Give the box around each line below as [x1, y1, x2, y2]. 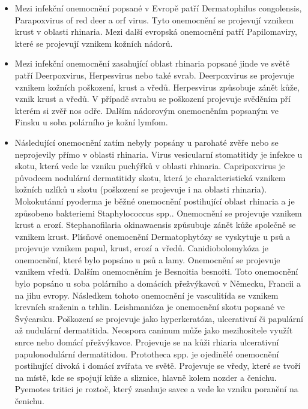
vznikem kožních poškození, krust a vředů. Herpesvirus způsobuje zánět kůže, [14, 80, 300, 93]
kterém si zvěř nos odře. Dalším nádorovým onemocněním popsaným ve [14, 104, 279, 116]
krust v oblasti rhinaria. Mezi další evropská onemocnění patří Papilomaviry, [14, 25, 297, 38]
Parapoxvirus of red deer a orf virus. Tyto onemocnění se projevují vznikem [14, 13, 294, 26]
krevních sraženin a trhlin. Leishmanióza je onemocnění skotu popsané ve [14, 300, 285, 313]
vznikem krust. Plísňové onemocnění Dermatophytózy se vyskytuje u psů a [14, 230, 291, 242]
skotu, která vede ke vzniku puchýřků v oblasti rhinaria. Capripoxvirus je [14, 160, 285, 172]
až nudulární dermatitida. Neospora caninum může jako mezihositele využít [14, 324, 293, 336]
